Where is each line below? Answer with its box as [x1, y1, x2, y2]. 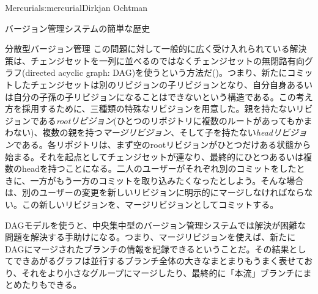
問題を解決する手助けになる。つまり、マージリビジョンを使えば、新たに [5, 230, 296, 243]
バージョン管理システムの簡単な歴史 [5, 21, 150, 34]
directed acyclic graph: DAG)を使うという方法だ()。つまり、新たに [25, 66, 287, 79]
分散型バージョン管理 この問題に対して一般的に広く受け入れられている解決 [5, 42, 307, 55]
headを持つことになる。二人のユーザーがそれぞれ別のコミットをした [21, 162, 297, 175]
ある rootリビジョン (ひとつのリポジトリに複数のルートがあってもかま [39, 114, 312, 127]
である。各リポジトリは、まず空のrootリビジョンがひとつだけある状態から [13, 138, 311, 150]
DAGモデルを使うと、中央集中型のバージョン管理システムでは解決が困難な [5, 218, 306, 231]
